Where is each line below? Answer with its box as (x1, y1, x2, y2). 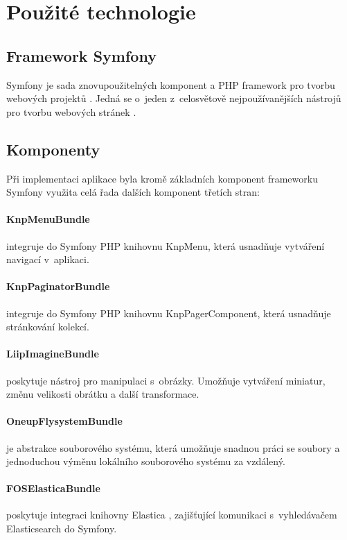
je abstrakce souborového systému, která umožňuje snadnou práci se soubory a (6, 440, 340, 455)
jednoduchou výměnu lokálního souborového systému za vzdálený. (6, 454, 285, 469)
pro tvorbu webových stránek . (6, 104, 136, 119)
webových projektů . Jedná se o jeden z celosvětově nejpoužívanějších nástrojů (6, 91, 341, 106)
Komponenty (6, 138, 100, 160)
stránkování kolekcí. (6, 319, 89, 334)
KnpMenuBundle (6, 212, 90, 226)
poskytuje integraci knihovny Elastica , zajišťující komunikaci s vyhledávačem (6, 507, 337, 522)
